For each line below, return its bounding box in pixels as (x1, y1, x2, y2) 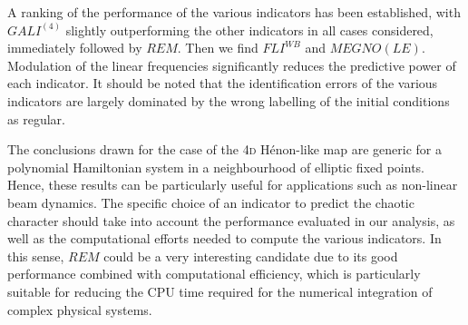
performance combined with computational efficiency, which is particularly (7, 264, 421, 283)
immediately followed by (7, 38, 142, 57)
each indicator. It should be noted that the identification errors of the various (7, 74, 438, 93)
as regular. (7, 109, 65, 128)
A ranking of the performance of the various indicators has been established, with (7, 3, 461, 21)
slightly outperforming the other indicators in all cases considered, (65, 20, 434, 39)
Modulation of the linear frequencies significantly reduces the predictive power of (7, 55, 456, 74)
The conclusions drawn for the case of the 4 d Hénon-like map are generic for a (7, 140, 442, 159)
